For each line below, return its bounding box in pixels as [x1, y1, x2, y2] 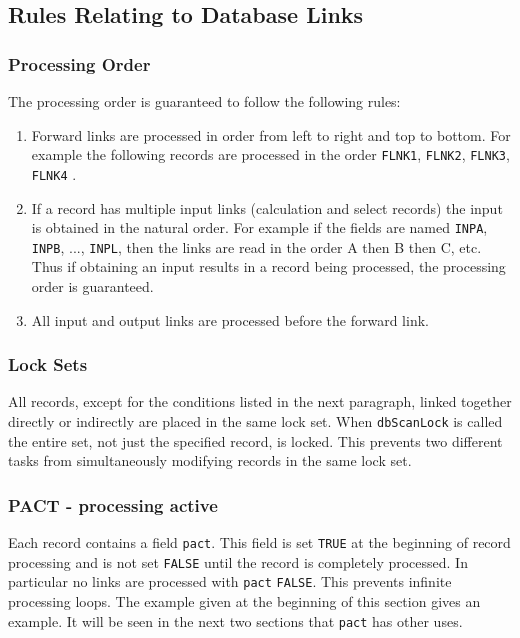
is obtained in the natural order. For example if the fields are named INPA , [31, 217, 488, 238]
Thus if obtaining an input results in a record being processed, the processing [31, 256, 506, 277]
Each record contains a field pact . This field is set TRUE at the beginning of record [8, 532, 511, 553]
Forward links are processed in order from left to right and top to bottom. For [31, 124, 511, 145]
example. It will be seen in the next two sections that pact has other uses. [8, 610, 463, 631]
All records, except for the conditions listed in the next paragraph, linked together [8, 391, 512, 412]
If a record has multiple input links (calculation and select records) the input [31, 197, 503, 218]
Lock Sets [8, 352, 88, 377]
